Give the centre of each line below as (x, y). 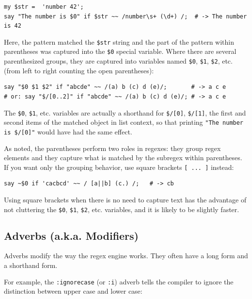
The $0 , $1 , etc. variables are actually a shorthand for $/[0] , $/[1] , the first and (125, 112)
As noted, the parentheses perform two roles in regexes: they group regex (112, 148)
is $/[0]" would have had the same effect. (68, 131)
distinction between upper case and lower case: (73, 291)
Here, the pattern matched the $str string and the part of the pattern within (119, 42)
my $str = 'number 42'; (44, 7)
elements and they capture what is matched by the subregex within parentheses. (123, 158)
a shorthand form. (31, 265)
